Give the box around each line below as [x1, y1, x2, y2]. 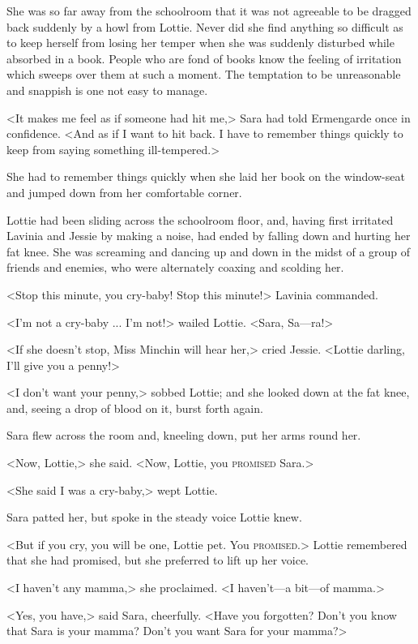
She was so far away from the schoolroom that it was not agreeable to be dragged [6, 2, 412, 19]
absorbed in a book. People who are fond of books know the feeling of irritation [6, 49, 402, 67]
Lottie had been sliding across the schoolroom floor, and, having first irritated [6, 211, 394, 228]
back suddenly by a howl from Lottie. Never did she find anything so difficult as [6, 18, 403, 35]
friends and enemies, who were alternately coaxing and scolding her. [6, 259, 344, 276]
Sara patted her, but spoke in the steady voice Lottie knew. [6, 509, 302, 526]
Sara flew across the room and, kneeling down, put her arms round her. [6, 427, 361, 444]
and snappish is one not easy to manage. [6, 81, 208, 98]
